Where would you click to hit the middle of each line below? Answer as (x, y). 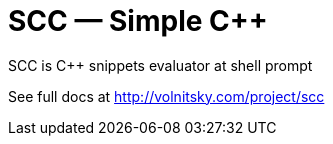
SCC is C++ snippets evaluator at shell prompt (160, 65)
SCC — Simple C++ (138, 21)
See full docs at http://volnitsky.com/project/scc (166, 96)
